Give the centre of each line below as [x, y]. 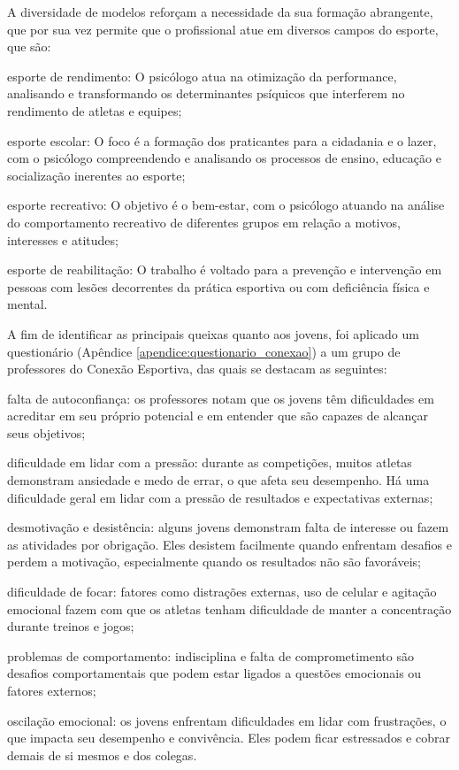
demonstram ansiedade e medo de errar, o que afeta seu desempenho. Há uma [218, 480]
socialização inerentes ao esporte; [96, 175]
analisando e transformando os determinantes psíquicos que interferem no [206, 93]
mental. [27, 304]
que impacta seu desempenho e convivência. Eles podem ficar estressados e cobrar [229, 738]
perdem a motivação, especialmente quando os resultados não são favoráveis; [214, 562]
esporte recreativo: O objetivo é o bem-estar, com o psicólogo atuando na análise [226, 205]
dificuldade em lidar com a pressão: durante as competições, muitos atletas [210, 462]
